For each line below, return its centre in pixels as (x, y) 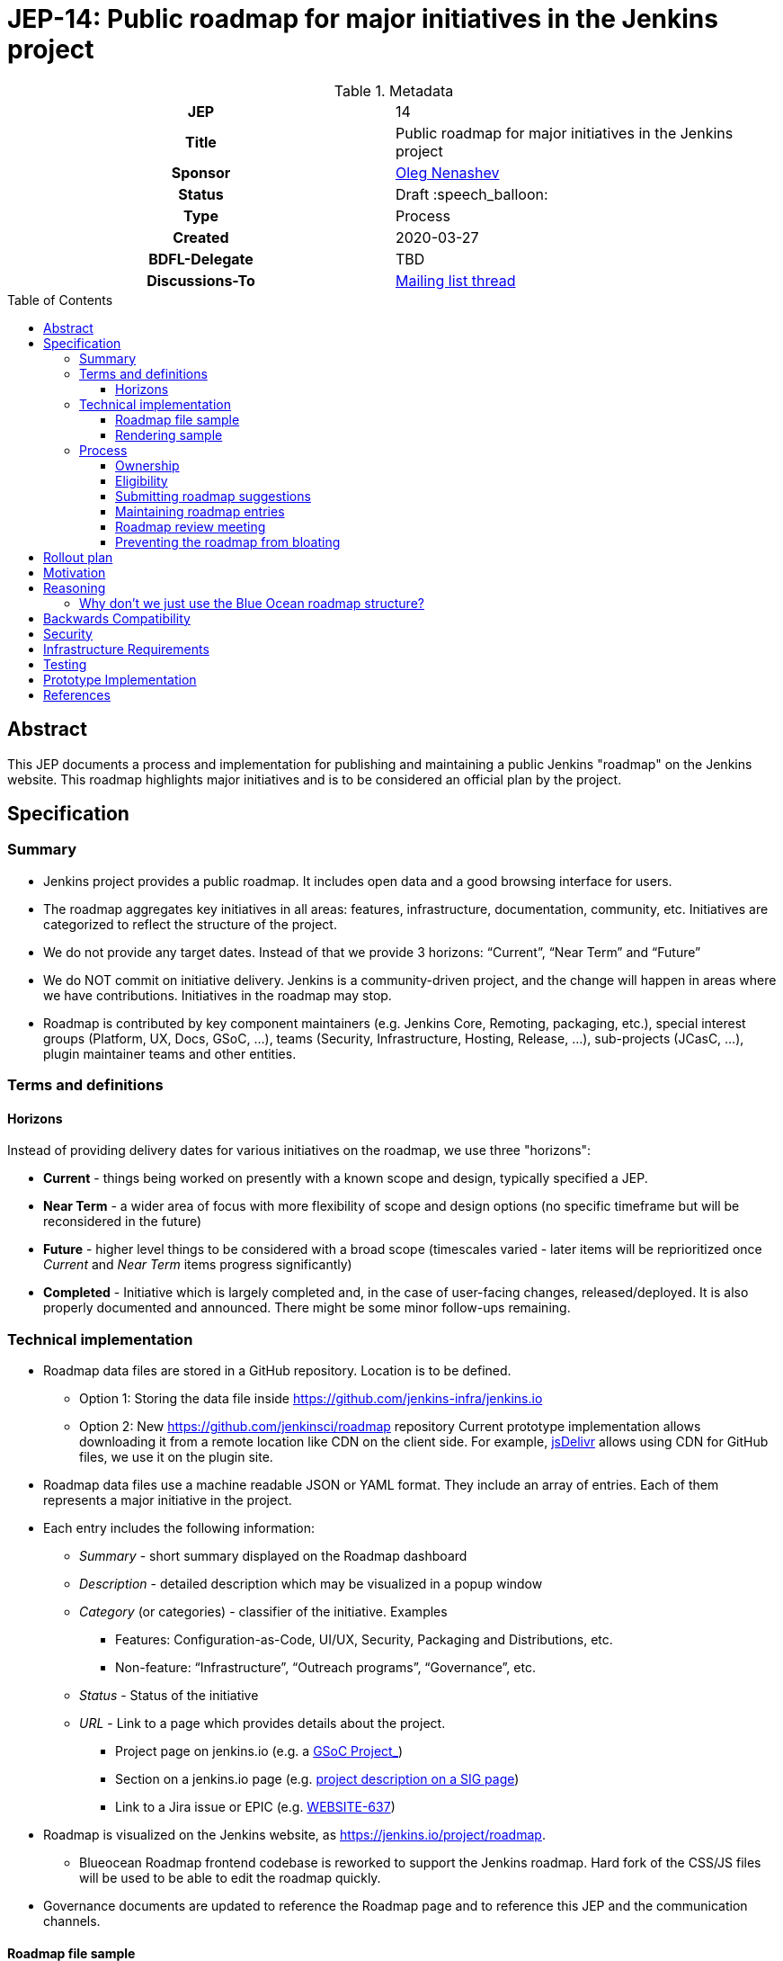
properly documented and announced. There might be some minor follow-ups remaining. (307, 1308)
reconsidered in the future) (123, 1222)
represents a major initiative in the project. (168, 1500)
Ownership (147, 465)
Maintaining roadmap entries (200, 511)
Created (201, 237)
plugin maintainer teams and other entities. (170, 1053)
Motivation (75, 572)
